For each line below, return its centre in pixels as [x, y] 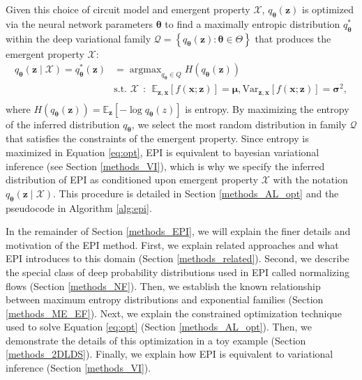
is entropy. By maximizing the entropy [267, 108]
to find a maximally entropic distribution [252, 23]
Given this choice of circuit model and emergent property [128, 9]
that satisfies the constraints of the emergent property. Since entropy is [157, 138]
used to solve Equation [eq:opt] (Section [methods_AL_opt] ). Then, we [159, 327]
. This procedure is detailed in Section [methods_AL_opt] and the [196, 193]
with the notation [310, 180]
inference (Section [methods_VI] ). [78, 368]
